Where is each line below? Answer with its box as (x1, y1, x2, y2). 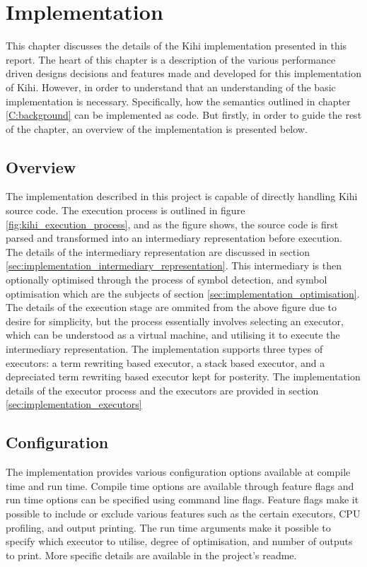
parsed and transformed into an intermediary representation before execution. (6, 230, 342, 245)
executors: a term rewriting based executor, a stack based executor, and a (6, 355, 325, 370)
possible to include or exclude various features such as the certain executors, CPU (6, 505, 361, 520)
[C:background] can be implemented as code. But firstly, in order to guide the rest (6, 107, 362, 122)
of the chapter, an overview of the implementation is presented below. (6, 121, 308, 136)
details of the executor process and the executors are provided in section (6, 382, 319, 397)
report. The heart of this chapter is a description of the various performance (6, 52, 336, 66)
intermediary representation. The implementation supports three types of (6, 341, 323, 356)
